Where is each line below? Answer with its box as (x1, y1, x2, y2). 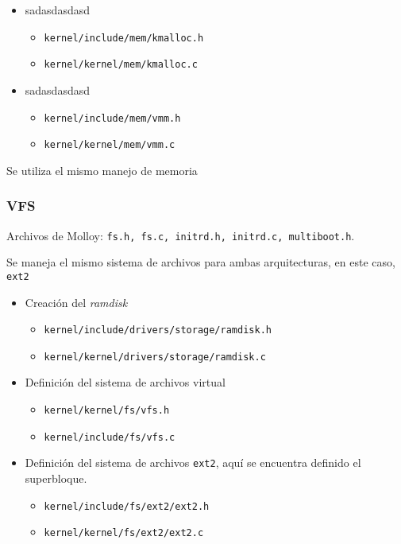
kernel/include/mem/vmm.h (44, 112, 181, 124)
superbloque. (25, 470, 87, 486)
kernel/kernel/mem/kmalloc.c (44, 59, 198, 71)
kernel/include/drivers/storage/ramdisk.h (44, 324, 272, 336)
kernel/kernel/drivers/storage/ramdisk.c (44, 351, 266, 363)
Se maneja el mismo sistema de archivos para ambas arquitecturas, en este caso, (6, 254, 395, 270)
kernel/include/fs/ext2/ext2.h (44, 500, 210, 512)
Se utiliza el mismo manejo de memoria (6, 161, 198, 178)
